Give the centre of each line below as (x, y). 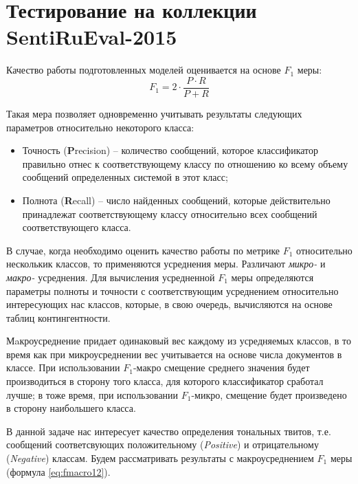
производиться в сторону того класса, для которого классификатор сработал (165, 381)
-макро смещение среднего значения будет (221, 367)
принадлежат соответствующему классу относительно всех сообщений (170, 213)
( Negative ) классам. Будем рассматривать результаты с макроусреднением (160, 458)
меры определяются (272, 277)
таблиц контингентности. (58, 317)
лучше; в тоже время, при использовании (92, 394)
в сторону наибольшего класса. (71, 408)
